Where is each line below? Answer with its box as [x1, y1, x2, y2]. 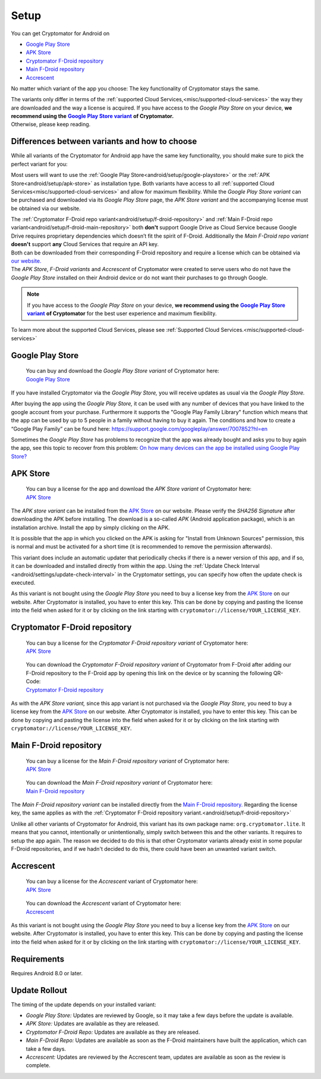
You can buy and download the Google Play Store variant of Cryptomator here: [26, 367, 219, 375]
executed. [11, 579, 36, 586]
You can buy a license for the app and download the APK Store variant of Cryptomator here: [26, 486, 252, 493]
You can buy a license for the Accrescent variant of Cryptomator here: [26, 878, 199, 885]
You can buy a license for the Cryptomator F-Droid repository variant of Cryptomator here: [26, 639, 248, 646]
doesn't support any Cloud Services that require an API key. [11, 241, 159, 248]
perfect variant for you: [11, 160, 68, 167]
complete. [26, 1062, 51, 1069]
